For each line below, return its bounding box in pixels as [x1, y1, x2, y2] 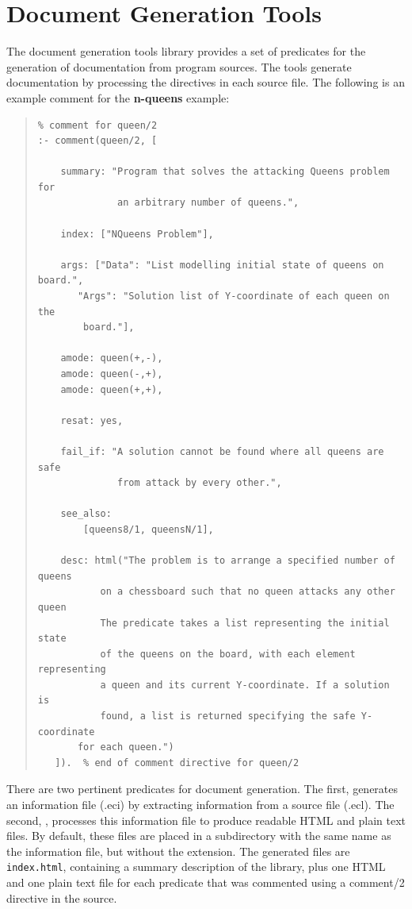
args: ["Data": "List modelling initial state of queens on [60, 259, 384, 271]
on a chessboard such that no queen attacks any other [100, 586, 395, 598]
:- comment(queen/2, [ [37, 135, 158, 147]
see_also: [60, 508, 112, 520]
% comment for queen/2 [37, 119, 158, 131]
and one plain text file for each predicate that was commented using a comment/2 [6, 874, 405, 891]
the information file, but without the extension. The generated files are [6, 842, 350, 859]
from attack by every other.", [117, 477, 282, 489]
